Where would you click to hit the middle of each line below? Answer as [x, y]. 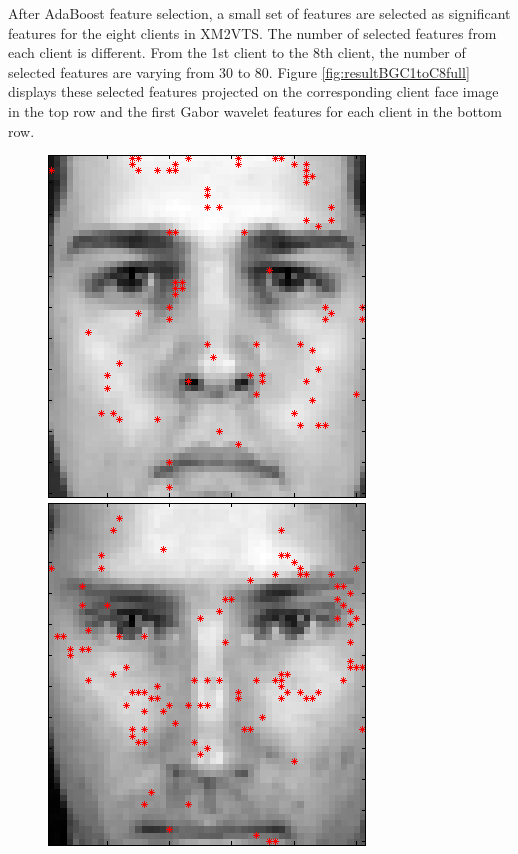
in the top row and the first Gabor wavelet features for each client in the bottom [255, 110]
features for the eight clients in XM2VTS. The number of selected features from [252, 32]
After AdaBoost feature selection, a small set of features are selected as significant [259, 13]
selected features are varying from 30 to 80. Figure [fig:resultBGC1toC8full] [239, 71]
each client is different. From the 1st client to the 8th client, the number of [237, 52]
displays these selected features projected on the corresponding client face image [253, 91]
